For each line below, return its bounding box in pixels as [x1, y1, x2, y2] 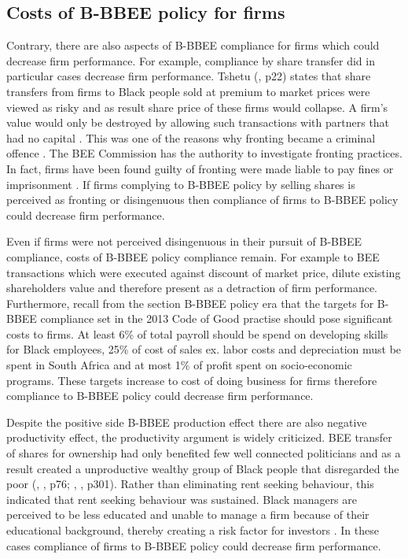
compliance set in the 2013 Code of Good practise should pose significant [40, 310, 393, 327]
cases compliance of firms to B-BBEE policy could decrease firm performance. [6, 537, 381, 553]
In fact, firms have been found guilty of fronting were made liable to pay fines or [6, 160, 394, 176]
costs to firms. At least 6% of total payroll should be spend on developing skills [6, 325, 388, 342]
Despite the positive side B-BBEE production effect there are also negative [6, 413, 367, 430]
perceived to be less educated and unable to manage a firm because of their [6, 506, 369, 523]
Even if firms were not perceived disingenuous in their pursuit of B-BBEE [6, 233, 362, 250]
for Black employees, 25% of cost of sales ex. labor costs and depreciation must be [6, 341, 402, 357]
